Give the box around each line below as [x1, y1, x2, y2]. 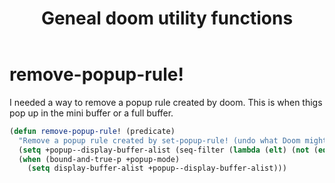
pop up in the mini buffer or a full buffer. [9, 107, 174, 119]
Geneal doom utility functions [40, 7, 294, 30]
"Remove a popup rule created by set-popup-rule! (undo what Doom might [18, 135, 328, 146]
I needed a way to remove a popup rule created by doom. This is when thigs [9, 96, 323, 108]
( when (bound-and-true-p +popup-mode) [18, 154, 181, 164]
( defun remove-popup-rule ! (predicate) [9, 126, 176, 136]
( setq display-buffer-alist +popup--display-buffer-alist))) [27, 163, 287, 174]
